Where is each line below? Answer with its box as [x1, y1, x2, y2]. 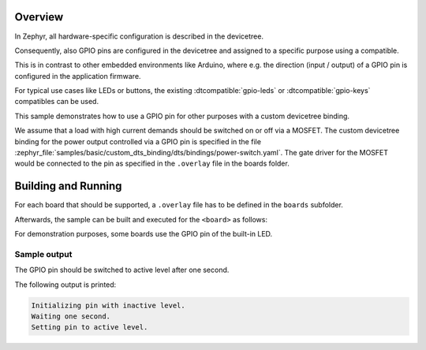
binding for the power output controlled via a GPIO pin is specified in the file [14, 136, 262, 146]
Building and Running [14, 180, 122, 193]
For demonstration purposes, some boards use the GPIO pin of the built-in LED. [14, 229, 273, 239]
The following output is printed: [14, 280, 117, 289]
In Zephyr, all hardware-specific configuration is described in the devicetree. [14, 32, 264, 41]
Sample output [14, 248, 73, 259]
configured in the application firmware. [14, 71, 141, 80]
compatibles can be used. [14, 97, 99, 106]
